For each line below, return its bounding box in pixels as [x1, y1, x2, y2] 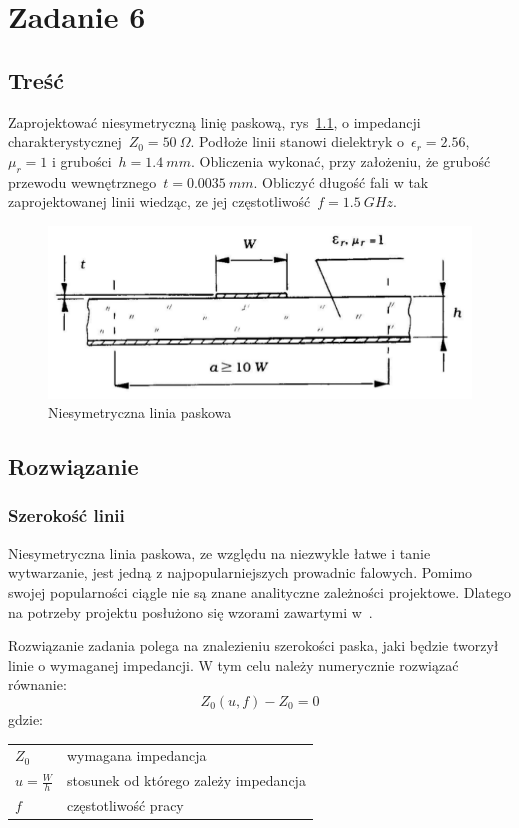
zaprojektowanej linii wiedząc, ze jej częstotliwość [8, 191, 311, 212]
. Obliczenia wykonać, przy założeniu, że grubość [190, 150, 491, 171]
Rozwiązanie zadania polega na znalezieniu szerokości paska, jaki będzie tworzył [8, 635, 499, 656]
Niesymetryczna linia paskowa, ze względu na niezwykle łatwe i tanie [8, 542, 431, 563]
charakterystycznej [8, 131, 122, 152]
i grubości [51, 150, 112, 171]
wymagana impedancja [66, 745, 207, 766]
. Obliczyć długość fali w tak [253, 171, 429, 192]
